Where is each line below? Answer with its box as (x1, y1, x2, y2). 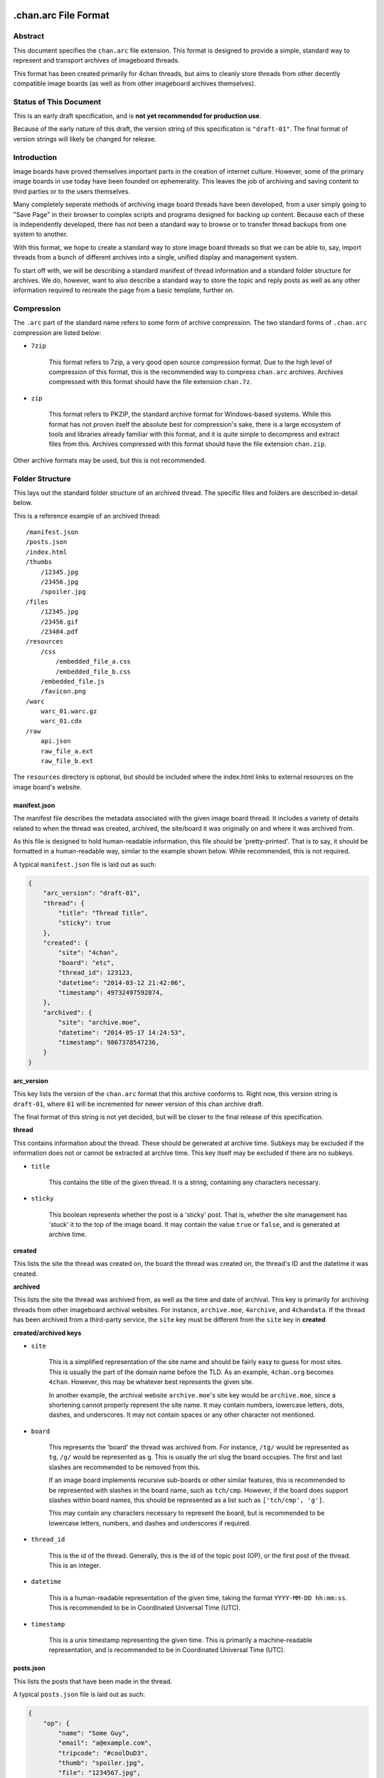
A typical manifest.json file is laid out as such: (13, 860, 156, 868)
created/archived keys (13, 1329, 82, 1337)
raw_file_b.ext (40, 757, 94, 765)
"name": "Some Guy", (58, 1729, 130, 1737)
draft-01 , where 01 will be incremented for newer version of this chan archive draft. (13, 1100, 264, 1108)
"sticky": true (58, 919, 112, 927)
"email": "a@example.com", (58, 1739, 152, 1747)
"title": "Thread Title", (58, 909, 149, 917)
